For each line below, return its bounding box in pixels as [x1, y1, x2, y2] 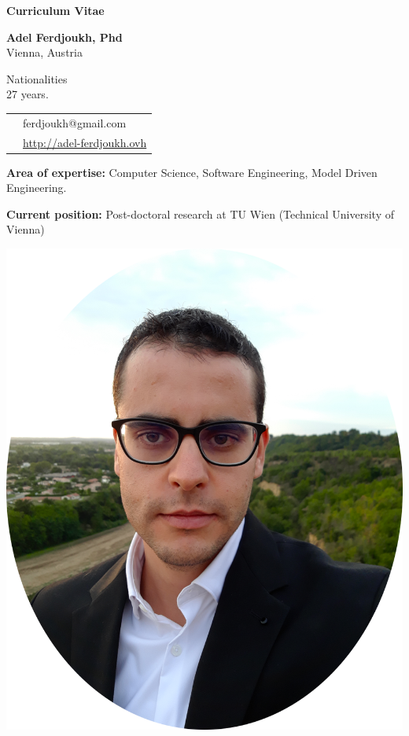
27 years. [6, 86, 49, 102]
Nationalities [6, 70, 68, 86]
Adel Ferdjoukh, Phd [6, 28, 123, 45]
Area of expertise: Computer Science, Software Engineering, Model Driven [6, 164, 378, 180]
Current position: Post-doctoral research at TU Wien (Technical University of [6, 205, 394, 222]
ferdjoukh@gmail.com [23, 114, 127, 131]
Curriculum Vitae [6, 2, 105, 18]
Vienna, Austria [6, 44, 83, 61]
